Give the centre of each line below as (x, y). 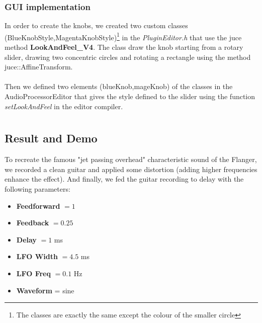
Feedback (33, 223)
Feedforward (38, 206)
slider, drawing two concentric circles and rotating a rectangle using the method (128, 57)
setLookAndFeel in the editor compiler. (64, 106)
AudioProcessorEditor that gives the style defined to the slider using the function (130, 96)
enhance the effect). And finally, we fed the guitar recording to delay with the (124, 179)
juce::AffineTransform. (39, 67)
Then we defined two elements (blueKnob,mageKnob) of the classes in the (119, 86)
